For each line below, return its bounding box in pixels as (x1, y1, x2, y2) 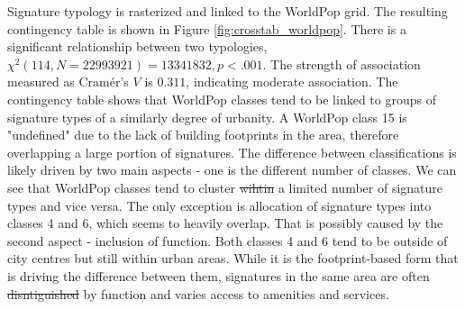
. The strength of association (262, 54, 421, 73)
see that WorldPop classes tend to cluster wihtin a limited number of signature (7, 177, 443, 196)
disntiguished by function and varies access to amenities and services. (7, 284, 389, 303)
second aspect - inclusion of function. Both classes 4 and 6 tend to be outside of (7, 231, 448, 250)
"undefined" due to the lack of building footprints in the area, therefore (7, 125, 399, 144)
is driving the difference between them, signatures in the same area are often (7, 266, 430, 285)
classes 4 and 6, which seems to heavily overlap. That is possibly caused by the (7, 214, 443, 232)
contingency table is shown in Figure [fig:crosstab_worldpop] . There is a (7, 19, 406, 38)
